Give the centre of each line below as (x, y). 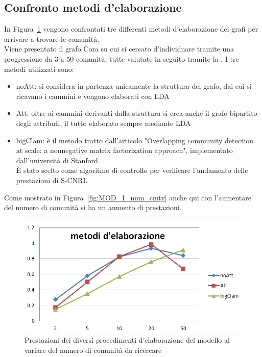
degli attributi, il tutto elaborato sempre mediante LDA (103, 123)
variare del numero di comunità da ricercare (93, 350)
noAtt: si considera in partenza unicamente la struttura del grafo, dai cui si (134, 86)
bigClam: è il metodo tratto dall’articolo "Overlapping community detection (135, 140)
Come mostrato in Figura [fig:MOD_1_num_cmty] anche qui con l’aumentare (128, 197)
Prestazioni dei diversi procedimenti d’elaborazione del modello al (127, 340)
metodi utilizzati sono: (39, 69)
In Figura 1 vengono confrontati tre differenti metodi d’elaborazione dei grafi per (131, 29)
